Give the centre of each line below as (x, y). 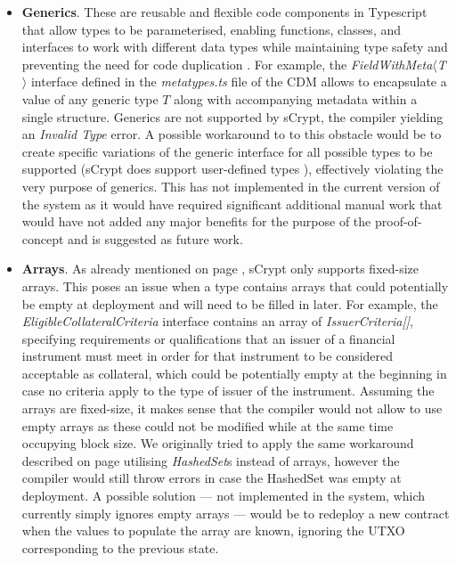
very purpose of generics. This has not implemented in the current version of (231, 186)
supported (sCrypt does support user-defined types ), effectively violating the (232, 169)
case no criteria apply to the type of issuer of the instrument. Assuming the (228, 391)
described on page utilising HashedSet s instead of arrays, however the (211, 460)
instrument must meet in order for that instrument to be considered (208, 356)
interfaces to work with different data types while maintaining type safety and (235, 47)
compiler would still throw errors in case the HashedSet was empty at (212, 478)
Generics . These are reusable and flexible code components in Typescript (224, 12)
